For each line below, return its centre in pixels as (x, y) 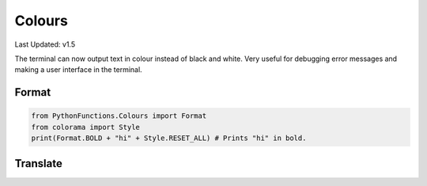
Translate (38, 163)
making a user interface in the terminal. (78, 70)
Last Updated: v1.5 (45, 44)
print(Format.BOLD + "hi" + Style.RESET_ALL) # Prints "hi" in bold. (169, 138)
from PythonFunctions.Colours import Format (119, 116)
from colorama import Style (85, 127)
